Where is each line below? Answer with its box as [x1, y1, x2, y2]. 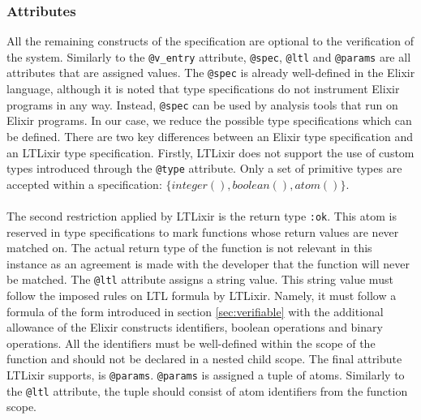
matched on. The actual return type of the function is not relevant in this [6, 239, 372, 256]
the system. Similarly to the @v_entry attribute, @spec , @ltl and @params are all [6, 48, 411, 65]
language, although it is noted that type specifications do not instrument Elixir [6, 80, 400, 97]
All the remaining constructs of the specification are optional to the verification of [6, 32, 415, 49]
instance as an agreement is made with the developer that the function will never [6, 255, 410, 272]
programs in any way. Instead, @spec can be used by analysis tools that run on [6, 96, 398, 113]
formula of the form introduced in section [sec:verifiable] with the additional [6, 302, 384, 319]
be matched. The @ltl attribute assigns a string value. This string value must [6, 271, 393, 288]
